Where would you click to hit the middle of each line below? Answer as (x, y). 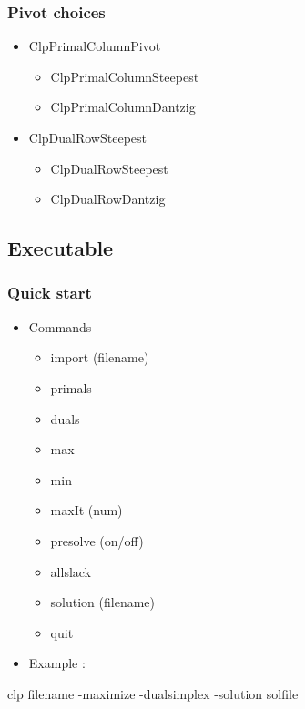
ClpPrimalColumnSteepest (125, 76)
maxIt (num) (86, 510)
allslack (71, 571)
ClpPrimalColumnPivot (95, 46)
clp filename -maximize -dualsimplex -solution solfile (153, 693)
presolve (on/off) (97, 540)
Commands (60, 326)
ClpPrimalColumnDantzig (123, 107)
